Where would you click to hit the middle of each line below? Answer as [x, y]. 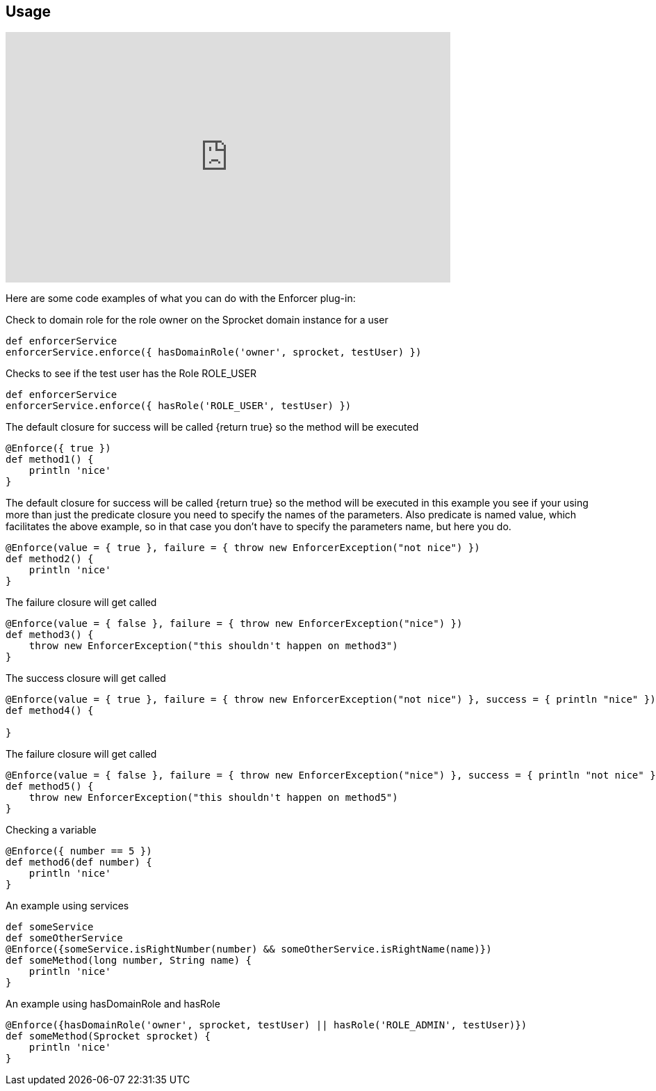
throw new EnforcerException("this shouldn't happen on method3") [213, 646]
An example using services [67, 906]
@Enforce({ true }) [58, 448]
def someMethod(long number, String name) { [129, 961]
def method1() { [50, 460]
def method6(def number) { [79, 862]
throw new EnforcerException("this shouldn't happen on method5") [213, 798]
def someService [50, 927]
